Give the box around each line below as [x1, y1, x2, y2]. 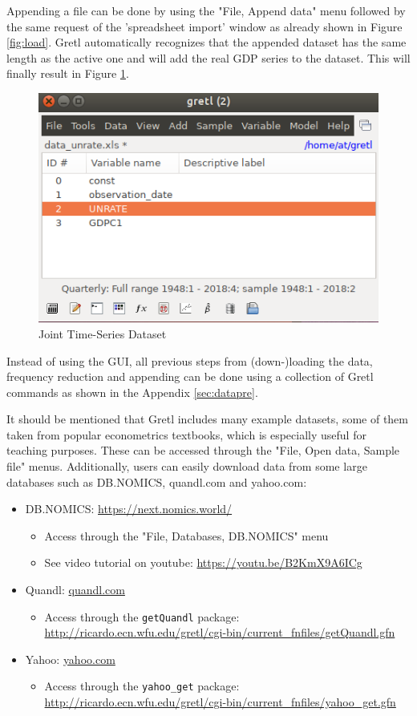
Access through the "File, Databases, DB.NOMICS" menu [44, 527, 329, 544]
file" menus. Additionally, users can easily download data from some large [6, 458, 367, 475]
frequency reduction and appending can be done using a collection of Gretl [6, 368, 374, 385]
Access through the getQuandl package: [44, 608, 240, 625]
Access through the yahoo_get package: [44, 678, 240, 694]
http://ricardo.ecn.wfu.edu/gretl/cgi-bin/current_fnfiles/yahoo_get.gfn [44, 694, 396, 710]
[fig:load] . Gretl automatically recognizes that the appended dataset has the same [6, 34, 407, 51]
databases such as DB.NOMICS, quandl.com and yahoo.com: [6, 473, 307, 490]
